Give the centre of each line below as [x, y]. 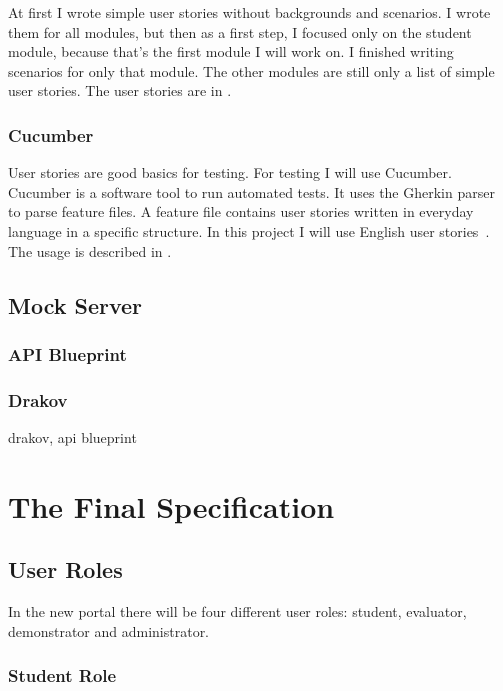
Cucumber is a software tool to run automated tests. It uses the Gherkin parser [251, 191]
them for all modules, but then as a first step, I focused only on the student [240, 31]
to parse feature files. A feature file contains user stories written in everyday [241, 211]
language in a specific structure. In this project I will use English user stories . [249, 230]
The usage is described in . [90, 250]
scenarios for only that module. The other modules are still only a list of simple [251, 70]
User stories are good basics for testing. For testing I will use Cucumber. [230, 172]
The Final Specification [171, 505]
